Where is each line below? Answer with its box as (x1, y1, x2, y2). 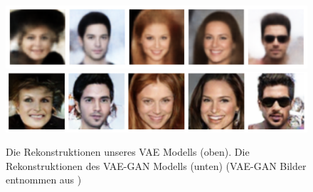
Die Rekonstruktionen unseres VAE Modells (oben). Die (6, 144, 250, 159)
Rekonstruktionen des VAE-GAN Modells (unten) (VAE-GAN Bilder (6, 158, 307, 173)
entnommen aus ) (6, 172, 82, 187)
